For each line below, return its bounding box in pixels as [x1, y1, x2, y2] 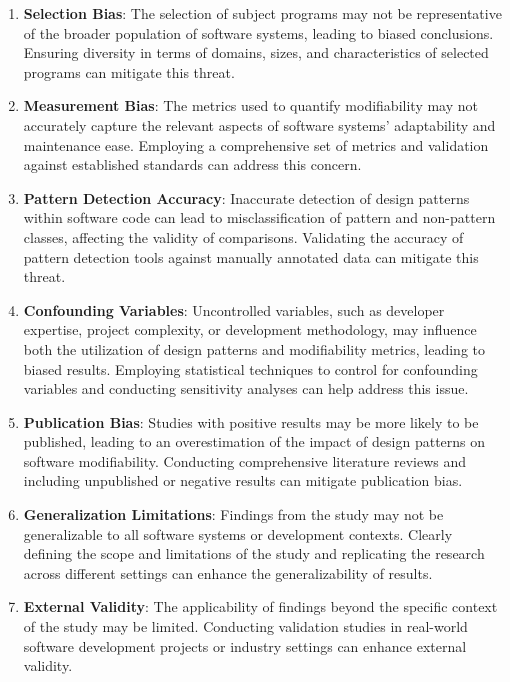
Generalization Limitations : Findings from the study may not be [23, 504, 444, 525]
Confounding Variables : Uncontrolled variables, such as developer [23, 299, 445, 320]
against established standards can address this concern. [23, 154, 362, 175]
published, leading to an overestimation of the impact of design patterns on [23, 431, 486, 452]
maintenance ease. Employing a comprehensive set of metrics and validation [23, 134, 489, 155]
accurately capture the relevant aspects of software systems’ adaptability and [23, 114, 496, 135]
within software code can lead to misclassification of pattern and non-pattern [23, 207, 496, 228]
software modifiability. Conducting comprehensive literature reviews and [23, 450, 467, 471]
